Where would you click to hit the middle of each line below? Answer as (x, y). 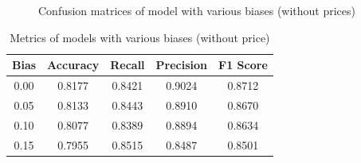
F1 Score (243, 65)
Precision (182, 65)
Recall (128, 65)
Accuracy (73, 65)
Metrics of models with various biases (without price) (140, 37)
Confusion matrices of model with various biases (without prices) (197, 10)
